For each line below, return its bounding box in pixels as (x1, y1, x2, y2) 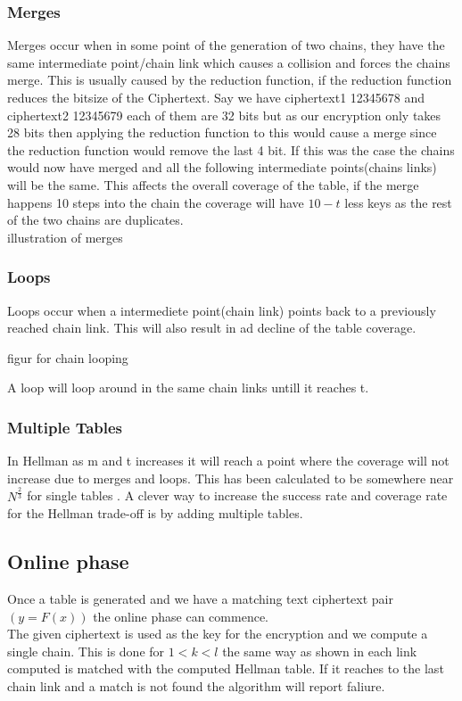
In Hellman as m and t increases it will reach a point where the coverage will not (7, 451, 450, 470)
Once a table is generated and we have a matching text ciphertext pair (7, 590, 393, 608)
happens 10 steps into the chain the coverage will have (7, 193, 304, 211)
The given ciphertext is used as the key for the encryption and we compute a (7, 624, 428, 643)
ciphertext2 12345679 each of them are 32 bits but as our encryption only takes (7, 105, 441, 124)
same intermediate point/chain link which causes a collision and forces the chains (7, 53, 450, 71)
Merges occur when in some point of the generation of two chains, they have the (7, 36, 445, 54)
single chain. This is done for (7, 641, 165, 660)
